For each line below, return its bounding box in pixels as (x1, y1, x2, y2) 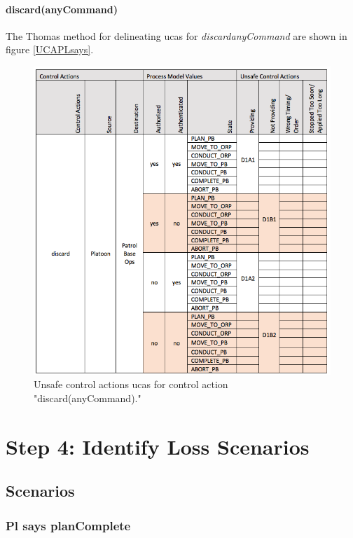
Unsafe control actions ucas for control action (34, 377, 228, 392)
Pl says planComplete (6, 516, 131, 534)
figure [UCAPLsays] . (6, 42, 94, 57)
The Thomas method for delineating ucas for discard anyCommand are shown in (6, 28, 347, 43)
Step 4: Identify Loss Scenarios (6, 432, 310, 460)
